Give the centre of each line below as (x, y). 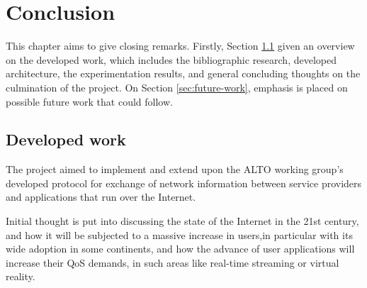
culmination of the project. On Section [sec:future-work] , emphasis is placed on (177, 87)
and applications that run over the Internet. (101, 197)
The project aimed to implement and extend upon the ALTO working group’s (175, 169)
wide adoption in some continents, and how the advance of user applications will (180, 249)
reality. (21, 276)
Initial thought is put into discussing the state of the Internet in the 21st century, (182, 221)
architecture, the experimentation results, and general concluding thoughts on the (183, 73)
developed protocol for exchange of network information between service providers (184, 183)
